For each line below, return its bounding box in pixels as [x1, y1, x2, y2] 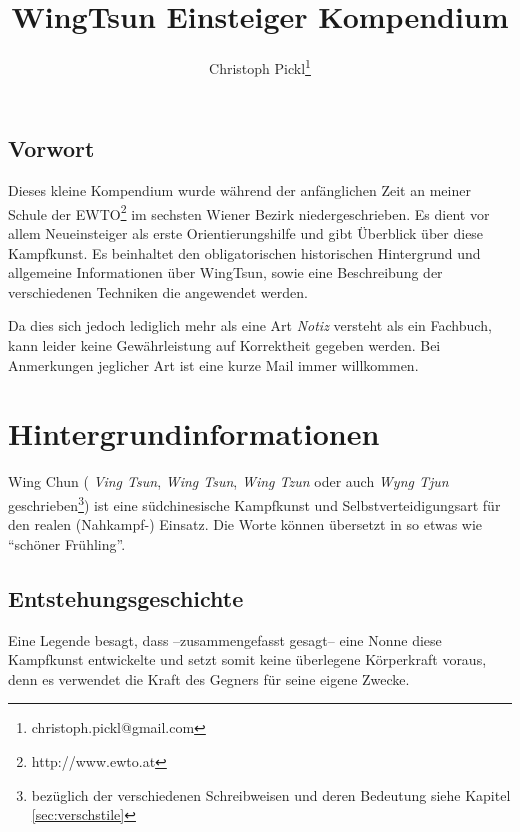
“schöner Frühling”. [8, 533, 126, 554]
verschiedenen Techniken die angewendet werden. [8, 281, 308, 302]
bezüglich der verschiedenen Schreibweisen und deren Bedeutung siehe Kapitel [31, 784, 511, 805]
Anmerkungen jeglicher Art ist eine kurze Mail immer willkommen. [8, 354, 419, 375]
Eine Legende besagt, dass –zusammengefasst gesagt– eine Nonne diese [8, 629, 442, 650]
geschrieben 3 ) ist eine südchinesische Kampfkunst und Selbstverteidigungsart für [8, 491, 501, 515]
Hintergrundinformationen [8, 413, 380, 454]
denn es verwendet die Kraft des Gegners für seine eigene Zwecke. [8, 668, 410, 689]
